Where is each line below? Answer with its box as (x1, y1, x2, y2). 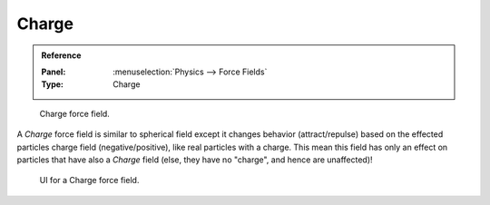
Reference (41, 50, 82, 61)
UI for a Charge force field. (39, 175, 140, 186)
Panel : (41, 66, 66, 77)
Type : (41, 79, 64, 90)
